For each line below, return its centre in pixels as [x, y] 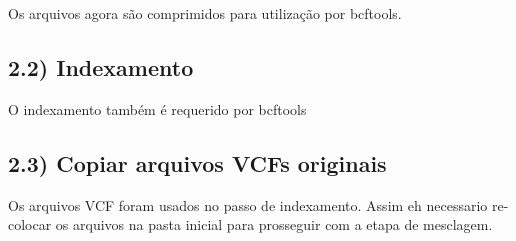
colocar [30, 224]
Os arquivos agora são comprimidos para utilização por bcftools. [205, 13]
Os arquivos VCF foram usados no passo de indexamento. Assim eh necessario [248, 204]
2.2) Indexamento [101, 66]
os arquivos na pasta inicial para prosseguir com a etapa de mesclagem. [274, 224]
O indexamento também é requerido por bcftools [157, 108]
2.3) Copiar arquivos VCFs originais [197, 162]
